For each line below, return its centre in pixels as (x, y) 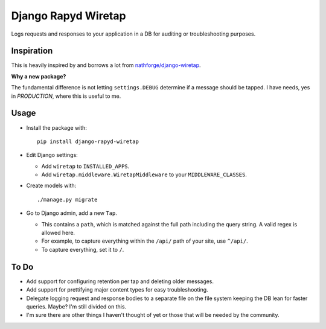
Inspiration (32, 51)
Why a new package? (39, 76)
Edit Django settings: (52, 155)
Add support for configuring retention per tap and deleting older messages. (120, 281)
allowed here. (58, 233)
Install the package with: (57, 127)
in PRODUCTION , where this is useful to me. (66, 96)
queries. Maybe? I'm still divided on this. (76, 306)
